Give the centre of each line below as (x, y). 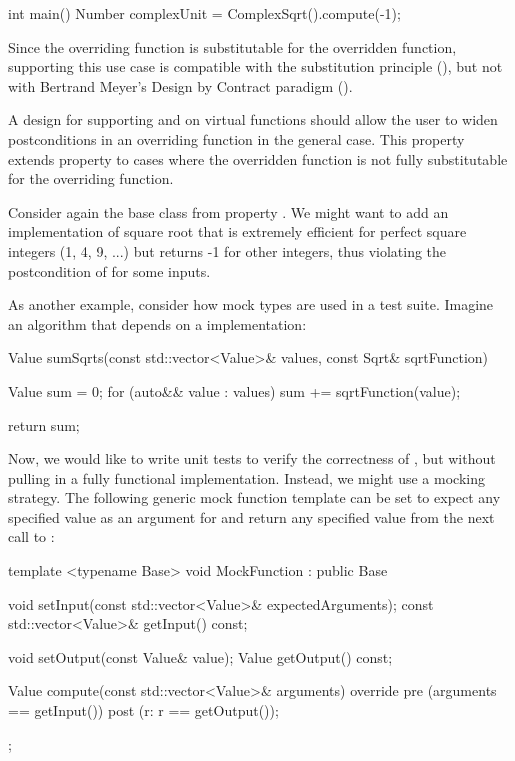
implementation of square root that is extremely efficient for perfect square (237, 231)
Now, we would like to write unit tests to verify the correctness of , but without (252, 458)
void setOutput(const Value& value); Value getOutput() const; (200, 656)
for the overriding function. (91, 178)
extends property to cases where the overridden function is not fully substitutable (258, 158)
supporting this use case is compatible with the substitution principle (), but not (255, 66)
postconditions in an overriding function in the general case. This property (236, 138)
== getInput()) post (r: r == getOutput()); (143, 710)
